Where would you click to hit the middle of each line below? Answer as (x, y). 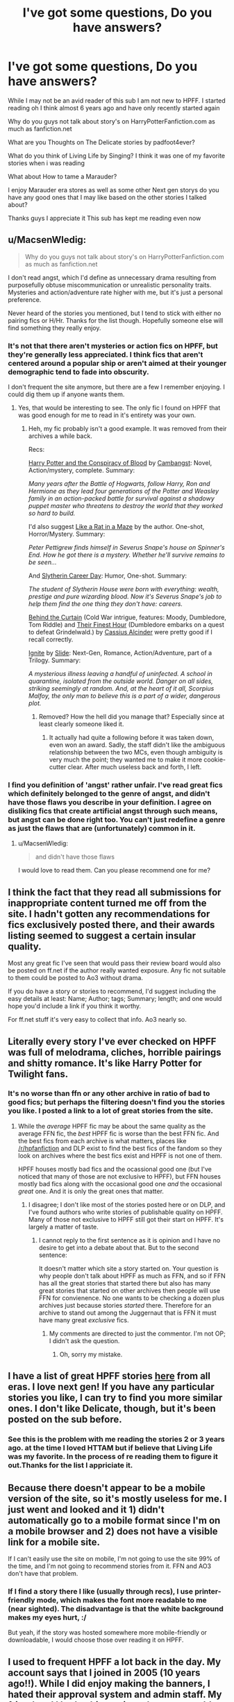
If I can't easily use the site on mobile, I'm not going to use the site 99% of (114, 1558)
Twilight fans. (38, 1074)
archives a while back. (60, 436)
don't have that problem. (43, 1573)
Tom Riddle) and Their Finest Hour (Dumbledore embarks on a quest (126, 625)
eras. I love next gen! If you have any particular (111, 1387)
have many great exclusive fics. (84, 1320)
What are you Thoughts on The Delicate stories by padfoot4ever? (101, 142)
